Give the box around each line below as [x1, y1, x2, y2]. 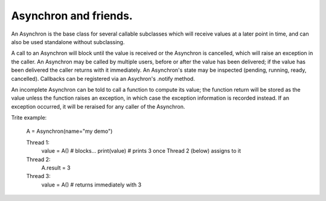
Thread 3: [26, 173, 51, 180]
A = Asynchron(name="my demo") [26, 127, 113, 135]
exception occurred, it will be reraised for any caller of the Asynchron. [11, 103, 185, 110]
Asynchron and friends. [11, 9, 133, 22]
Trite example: [11, 114, 47, 121]
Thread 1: [26, 139, 50, 146]
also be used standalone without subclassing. [11, 38, 125, 45]
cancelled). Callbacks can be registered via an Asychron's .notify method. [11, 75, 196, 82]
